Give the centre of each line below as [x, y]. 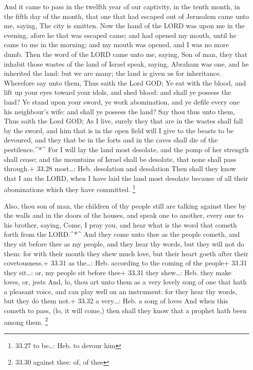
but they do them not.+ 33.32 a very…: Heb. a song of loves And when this [116, 301]
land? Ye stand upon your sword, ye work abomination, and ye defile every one [122, 101]
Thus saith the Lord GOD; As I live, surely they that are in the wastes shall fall [124, 121]
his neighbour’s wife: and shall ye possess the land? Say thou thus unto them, [119, 111]
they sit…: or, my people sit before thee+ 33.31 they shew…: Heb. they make [118, 272]
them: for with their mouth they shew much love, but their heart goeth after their [126, 253]
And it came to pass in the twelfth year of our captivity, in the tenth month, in [122, 6]
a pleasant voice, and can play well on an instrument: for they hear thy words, [121, 291]
